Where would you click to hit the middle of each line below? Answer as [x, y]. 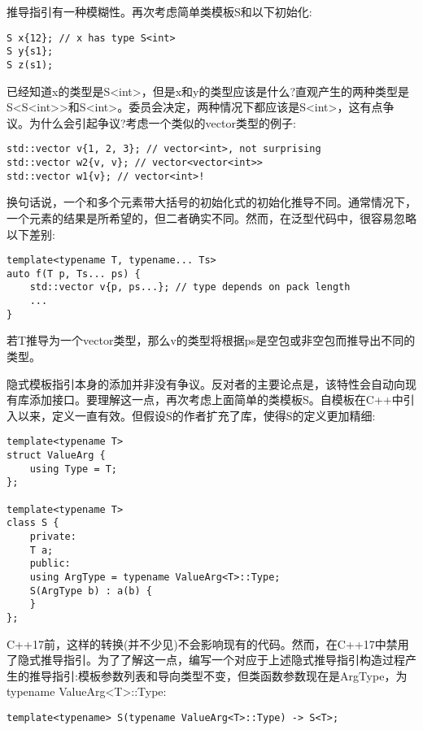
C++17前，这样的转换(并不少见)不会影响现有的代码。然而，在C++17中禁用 [208, 643]
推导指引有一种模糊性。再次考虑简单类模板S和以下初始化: [159, 11]
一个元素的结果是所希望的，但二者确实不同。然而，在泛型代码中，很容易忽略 [211, 217]
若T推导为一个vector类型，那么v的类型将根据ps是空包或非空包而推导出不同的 [211, 340]
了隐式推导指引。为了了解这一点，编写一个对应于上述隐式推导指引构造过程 [206, 660]
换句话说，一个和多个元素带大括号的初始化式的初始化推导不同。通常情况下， [211, 202]
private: [53, 536]
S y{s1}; [30, 52]
